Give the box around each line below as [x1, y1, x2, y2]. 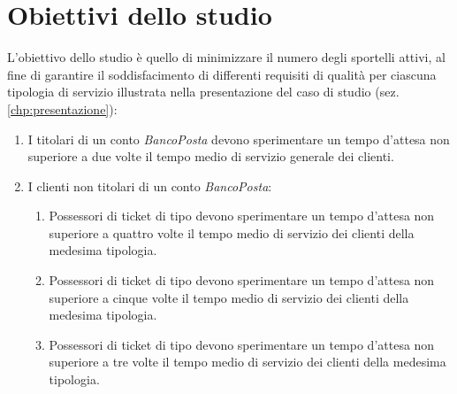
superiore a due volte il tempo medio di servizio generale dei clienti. [27, 147, 394, 166]
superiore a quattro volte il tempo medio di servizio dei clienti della [49, 223, 415, 242]
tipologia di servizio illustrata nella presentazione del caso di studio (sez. [7, 82, 400, 101]
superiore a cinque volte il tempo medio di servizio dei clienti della [49, 288, 409, 306]
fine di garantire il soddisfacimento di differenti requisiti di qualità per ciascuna [7, 65, 437, 83]
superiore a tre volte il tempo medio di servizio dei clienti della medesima [49, 352, 446, 371]
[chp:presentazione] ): [7, 99, 118, 118]
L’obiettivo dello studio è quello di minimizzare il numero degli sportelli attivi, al [7, 48, 446, 66]
